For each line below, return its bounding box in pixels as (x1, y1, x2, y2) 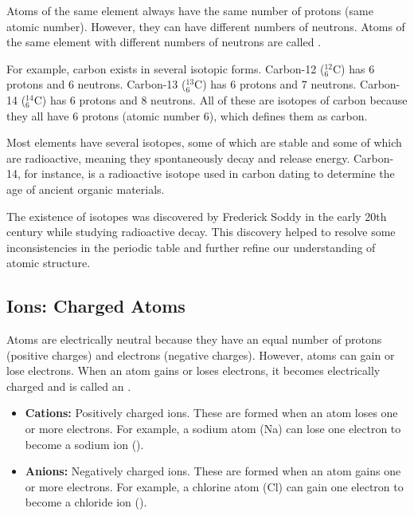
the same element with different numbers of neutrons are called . (6, 33, 322, 50)
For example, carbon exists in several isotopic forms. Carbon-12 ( (6, 60, 325, 77)
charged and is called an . (6, 377, 131, 394)
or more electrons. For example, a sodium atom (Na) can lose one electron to (25, 420, 401, 437)
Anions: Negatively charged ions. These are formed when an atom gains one (25, 463, 401, 479)
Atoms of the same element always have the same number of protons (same (6, 2, 373, 18)
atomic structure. (6, 254, 91, 271)
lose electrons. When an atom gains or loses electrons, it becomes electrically (6, 362, 381, 379)
